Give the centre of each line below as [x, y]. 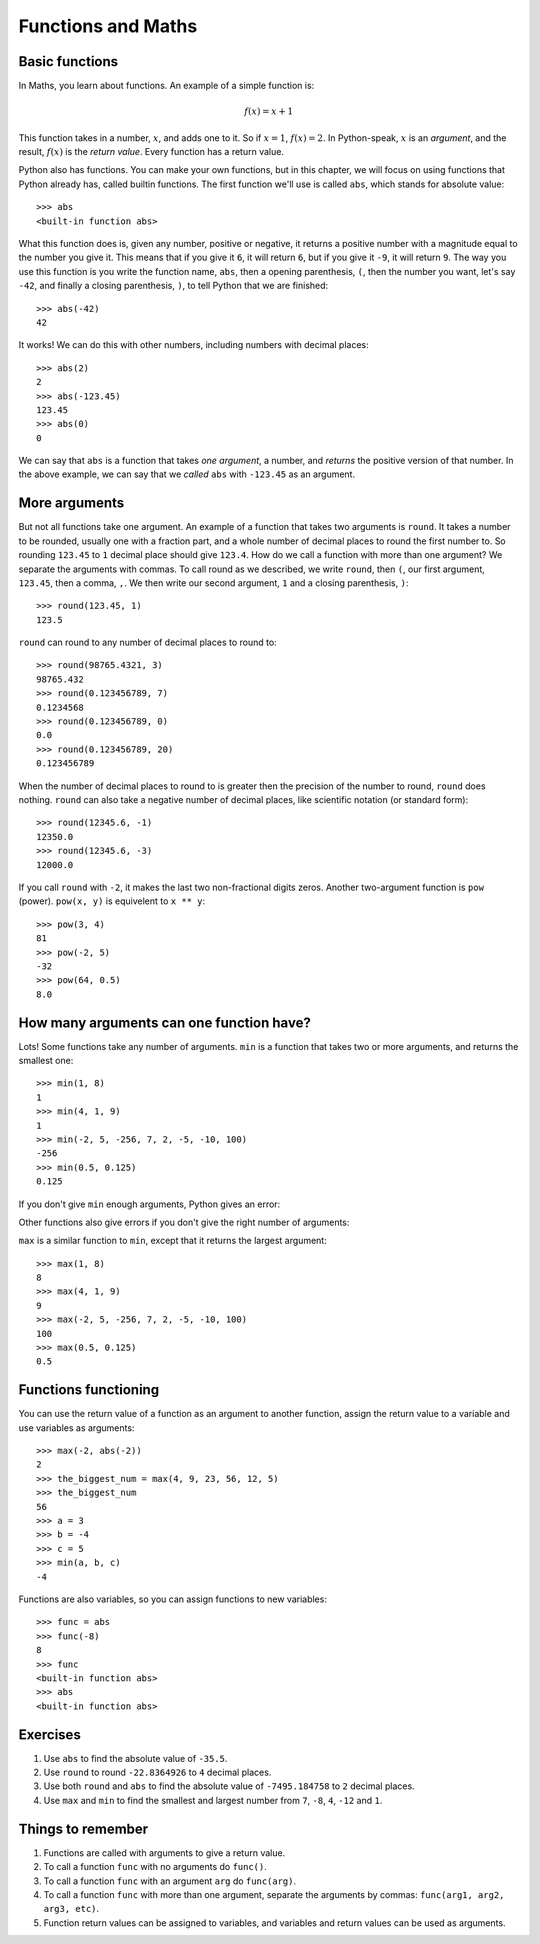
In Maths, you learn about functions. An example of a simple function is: [166, 86]
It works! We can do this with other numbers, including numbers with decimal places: [193, 345]
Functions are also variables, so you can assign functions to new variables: [172, 1599]
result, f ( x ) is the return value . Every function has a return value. [151, 152]
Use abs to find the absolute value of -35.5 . [135, 1758]
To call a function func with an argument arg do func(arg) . [170, 1881]
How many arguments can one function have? [165, 1022]
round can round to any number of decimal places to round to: [147, 642]
